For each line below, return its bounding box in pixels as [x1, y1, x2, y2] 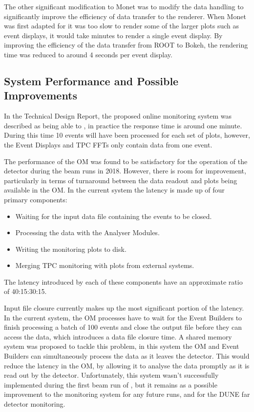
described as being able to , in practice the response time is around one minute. [4, 120, 242, 130]
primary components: [4, 194, 67, 204]
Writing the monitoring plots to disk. [15, 243, 127, 254]
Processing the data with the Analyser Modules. [15, 227, 160, 238]
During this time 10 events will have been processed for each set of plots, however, [4, 130, 250, 140]
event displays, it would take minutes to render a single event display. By [4, 30, 223, 40]
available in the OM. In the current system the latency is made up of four [4, 185, 225, 195]
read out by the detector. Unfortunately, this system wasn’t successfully [4, 370, 219, 380]
